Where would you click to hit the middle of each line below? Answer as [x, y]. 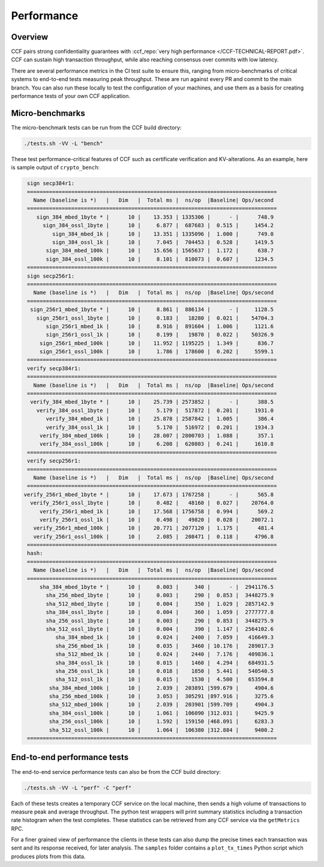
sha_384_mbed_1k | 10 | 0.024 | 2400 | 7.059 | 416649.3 [164, 637]
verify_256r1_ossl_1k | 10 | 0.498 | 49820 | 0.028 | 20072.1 [157, 519]
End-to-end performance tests [70, 757]
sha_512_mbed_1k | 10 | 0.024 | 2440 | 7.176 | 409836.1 [164, 654]
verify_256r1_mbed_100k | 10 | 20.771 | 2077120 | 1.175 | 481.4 [154, 528]
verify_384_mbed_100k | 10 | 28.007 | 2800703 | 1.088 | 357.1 [157, 435]
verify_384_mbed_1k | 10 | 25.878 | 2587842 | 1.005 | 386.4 [160, 419]
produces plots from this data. [48, 856]
